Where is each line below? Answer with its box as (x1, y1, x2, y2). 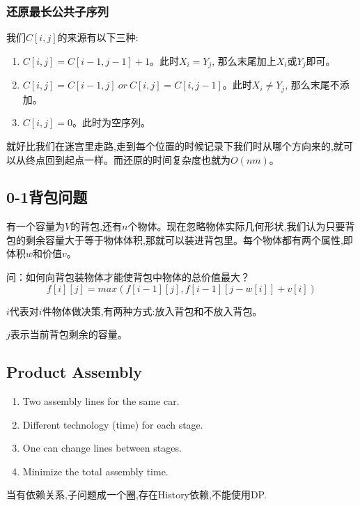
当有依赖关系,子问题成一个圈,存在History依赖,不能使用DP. (6, 487, 267, 502)
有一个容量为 (6, 219, 65, 233)
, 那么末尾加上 (212, 53, 276, 68)
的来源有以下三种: (57, 30, 139, 45)
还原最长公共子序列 (6, 2, 109, 20)
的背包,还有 (70, 219, 123, 233)
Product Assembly (6, 361, 142, 383)
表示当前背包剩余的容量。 (10, 327, 127, 342)
